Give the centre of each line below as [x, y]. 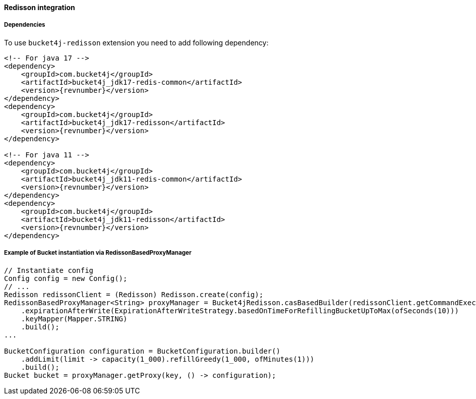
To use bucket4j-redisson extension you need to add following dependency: [136, 42]
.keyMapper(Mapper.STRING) [74, 319]
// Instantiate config [49, 270]
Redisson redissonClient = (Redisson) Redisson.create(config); [134, 294]
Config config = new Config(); [66, 278]
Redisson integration [40, 7]
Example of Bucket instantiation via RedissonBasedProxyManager [98, 253]
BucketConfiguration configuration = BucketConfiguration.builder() [142, 351]
